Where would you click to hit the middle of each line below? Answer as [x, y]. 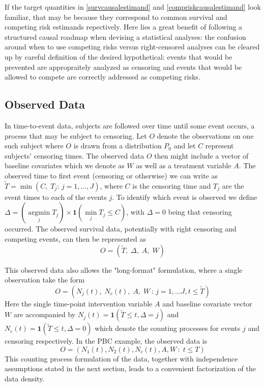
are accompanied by [45, 314]
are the [233, 185]
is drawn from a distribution [117, 146]
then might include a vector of [201, 155]
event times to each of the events [56, 197]
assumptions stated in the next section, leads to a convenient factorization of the [130, 368]
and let [185, 146]
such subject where [34, 146]
